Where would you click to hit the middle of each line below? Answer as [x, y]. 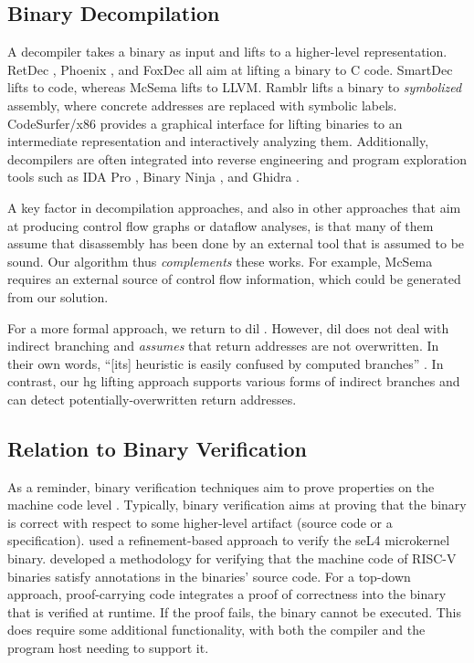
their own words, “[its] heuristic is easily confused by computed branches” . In [226, 363]
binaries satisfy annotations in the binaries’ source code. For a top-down [209, 576]
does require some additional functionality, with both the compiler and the [216, 630]
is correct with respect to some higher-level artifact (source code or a [200, 522]
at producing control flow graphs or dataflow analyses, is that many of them [221, 225]
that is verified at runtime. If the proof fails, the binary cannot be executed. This [235, 611]
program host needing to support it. [108, 648]
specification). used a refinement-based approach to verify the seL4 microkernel [229, 540]
